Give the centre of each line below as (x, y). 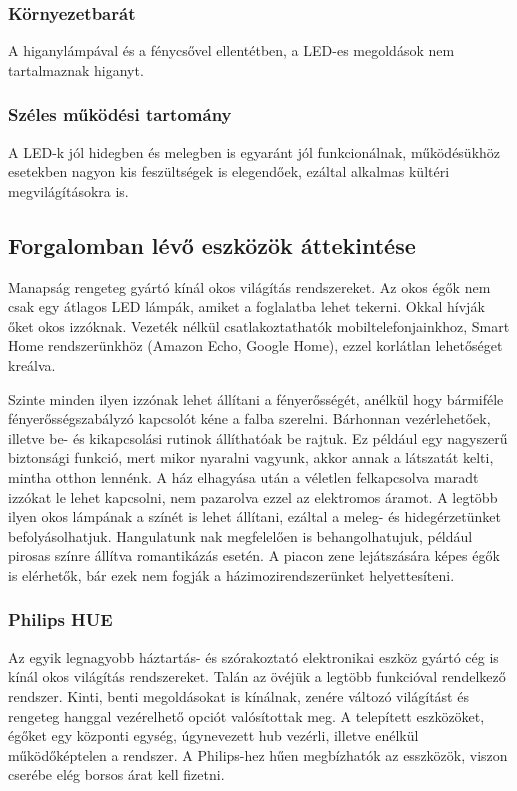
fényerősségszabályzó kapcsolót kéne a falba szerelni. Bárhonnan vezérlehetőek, (249, 418)
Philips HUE (60, 619)
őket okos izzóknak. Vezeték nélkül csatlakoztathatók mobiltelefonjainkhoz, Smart (259, 325)
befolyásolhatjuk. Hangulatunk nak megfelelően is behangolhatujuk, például (240, 535)
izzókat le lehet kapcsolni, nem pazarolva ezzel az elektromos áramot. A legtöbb (253, 496)
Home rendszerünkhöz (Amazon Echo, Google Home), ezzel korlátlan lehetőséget (255, 345)
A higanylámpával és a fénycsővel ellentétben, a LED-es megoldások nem (231, 50)
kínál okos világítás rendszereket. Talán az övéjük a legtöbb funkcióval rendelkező (257, 676)
